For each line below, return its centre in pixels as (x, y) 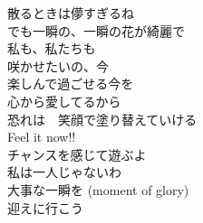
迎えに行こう (45, 207)
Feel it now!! (42, 137)
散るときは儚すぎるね (71, 13)
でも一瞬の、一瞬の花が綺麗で (96, 30)
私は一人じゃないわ (64, 172)
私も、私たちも (52, 48)
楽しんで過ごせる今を (71, 84)
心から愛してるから (64, 101)
